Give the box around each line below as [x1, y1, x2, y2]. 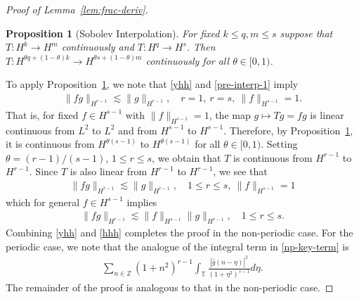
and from [118, 122, 157, 137]
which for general [6, 194, 80, 209]
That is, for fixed [6, 107, 79, 122]
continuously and [61, 39, 134, 54]
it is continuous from [6, 136, 95, 151]
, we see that [213, 164, 268, 179]
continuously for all [145, 53, 230, 68]
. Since [29, 164, 58, 179]
